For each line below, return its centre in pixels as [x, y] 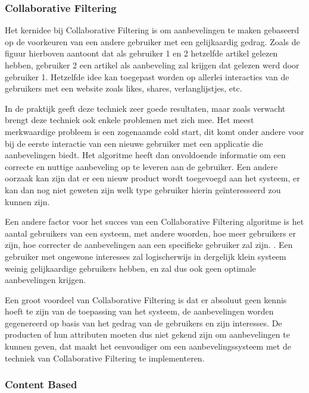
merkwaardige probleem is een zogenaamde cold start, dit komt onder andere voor [154, 131]
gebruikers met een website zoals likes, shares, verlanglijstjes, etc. [124, 88]
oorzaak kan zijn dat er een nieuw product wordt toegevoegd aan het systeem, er [152, 178]
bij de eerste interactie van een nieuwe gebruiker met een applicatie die [134, 143]
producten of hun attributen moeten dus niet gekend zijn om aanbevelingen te [147, 334]
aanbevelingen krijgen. [46, 280]
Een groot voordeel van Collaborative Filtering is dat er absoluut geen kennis [146, 299]
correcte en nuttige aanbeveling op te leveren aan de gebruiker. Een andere [141, 166]
